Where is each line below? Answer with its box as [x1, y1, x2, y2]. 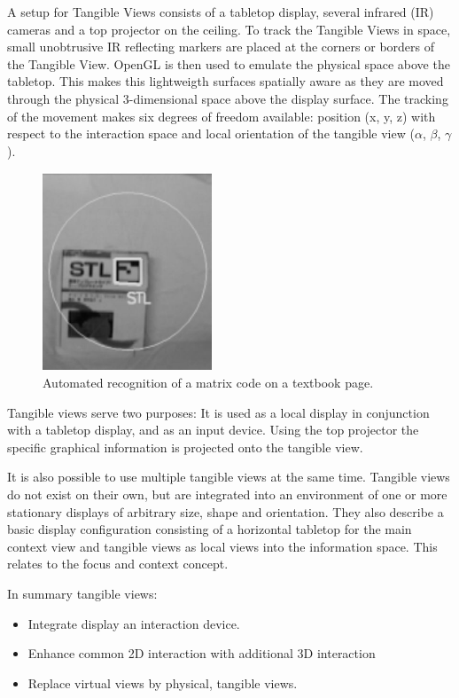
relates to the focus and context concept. [7, 554, 229, 573]
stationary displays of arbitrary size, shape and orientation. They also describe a [7, 502, 444, 521]
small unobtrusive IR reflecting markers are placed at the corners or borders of [7, 37, 435, 56]
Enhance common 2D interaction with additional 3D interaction [27, 644, 376, 663]
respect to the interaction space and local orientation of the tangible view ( [7, 124, 415, 143]
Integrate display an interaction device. [27, 614, 240, 632]
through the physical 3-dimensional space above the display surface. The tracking [7, 89, 448, 107]
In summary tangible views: [7, 584, 158, 602]
